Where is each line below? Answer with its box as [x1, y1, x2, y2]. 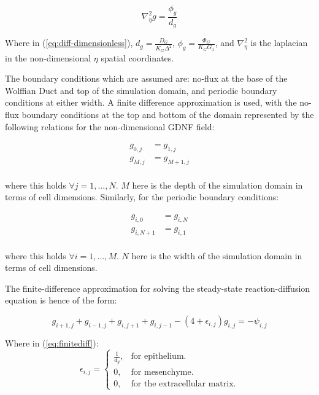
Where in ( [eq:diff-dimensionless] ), [5, 36, 133, 49]
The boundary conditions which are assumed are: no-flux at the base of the [5, 72, 288, 85]
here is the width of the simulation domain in [131, 249, 302, 262]
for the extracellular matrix [131, 379, 234, 388]
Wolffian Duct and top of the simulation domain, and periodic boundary [5, 84, 277, 96]
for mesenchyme [131, 367, 191, 377]
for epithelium [131, 352, 184, 361]
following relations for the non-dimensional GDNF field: [5, 120, 215, 133]
